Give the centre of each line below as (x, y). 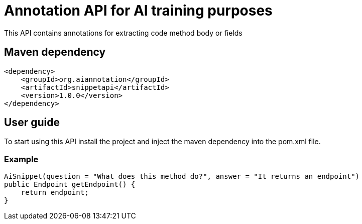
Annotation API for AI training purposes (138, 11)
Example (21, 159)
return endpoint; (55, 193)
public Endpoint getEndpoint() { (70, 185)
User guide (32, 123)
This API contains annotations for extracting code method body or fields (123, 33)
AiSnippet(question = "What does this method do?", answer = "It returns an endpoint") (182, 177)
